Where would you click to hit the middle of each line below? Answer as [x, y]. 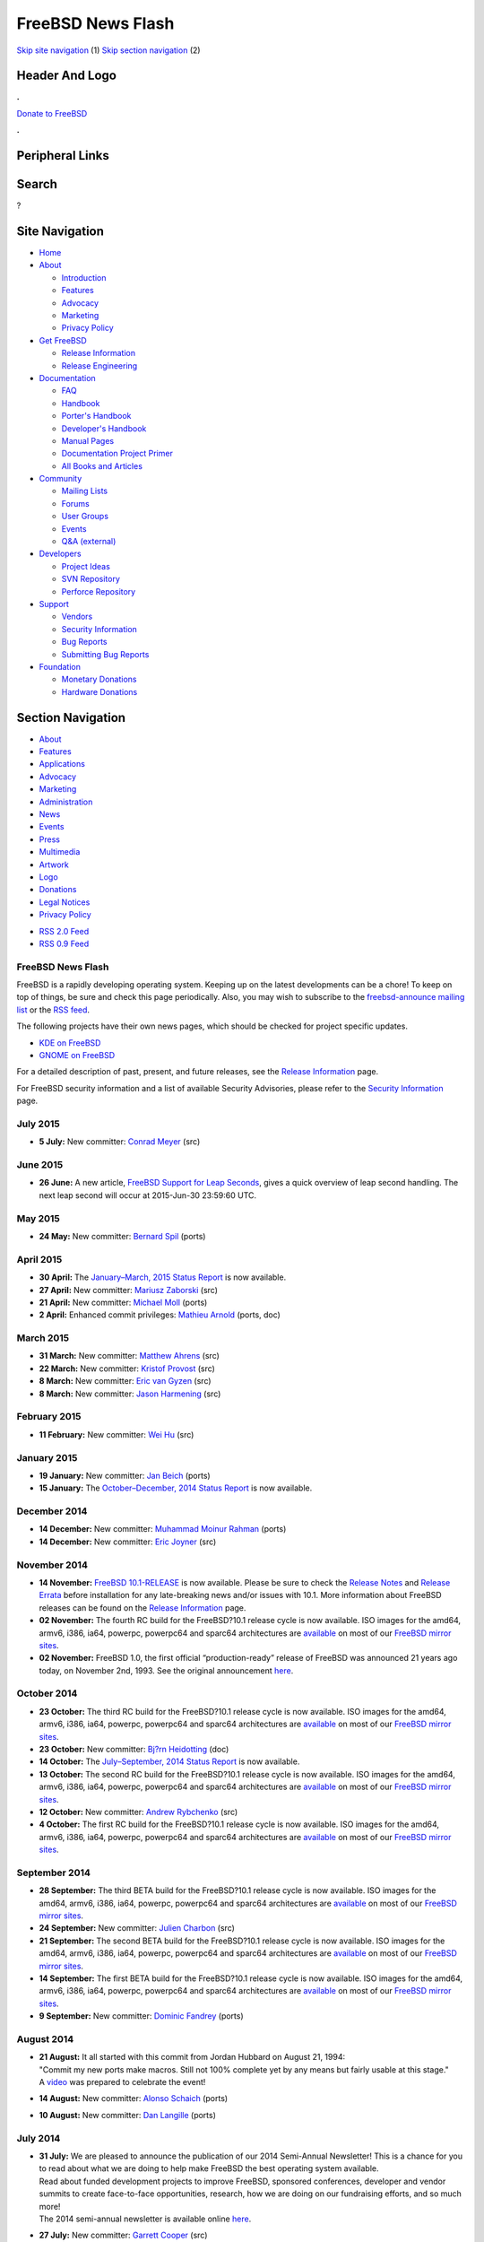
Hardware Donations [99, 691]
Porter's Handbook [96, 416]
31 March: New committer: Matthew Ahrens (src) [129, 1356]
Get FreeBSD [63, 340]
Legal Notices [65, 902]
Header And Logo [66, 76]
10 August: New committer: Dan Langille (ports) [128, 2115]
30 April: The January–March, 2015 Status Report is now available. [163, 1277]
